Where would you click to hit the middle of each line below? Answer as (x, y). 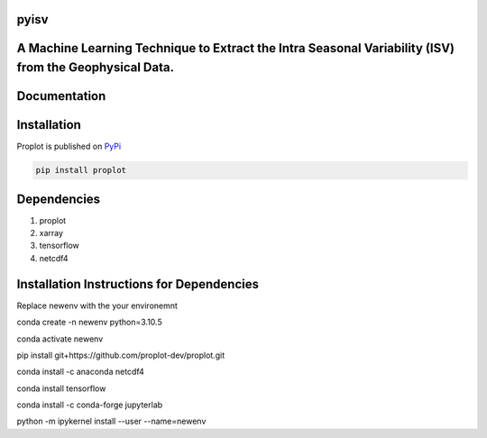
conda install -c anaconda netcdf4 (80, 372)
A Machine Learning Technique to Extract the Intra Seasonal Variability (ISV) (236, 48)
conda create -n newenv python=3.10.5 (89, 322)
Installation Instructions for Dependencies (138, 284)
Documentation (61, 96)
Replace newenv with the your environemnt (97, 306)
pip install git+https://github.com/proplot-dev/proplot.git (121, 355)
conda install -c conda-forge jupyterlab (90, 405)
